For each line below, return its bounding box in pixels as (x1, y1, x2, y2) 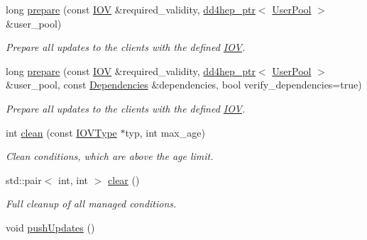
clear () (108, 172, 140, 187)
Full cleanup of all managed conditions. (6, 196, 177, 211)
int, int (58, 172, 89, 187)
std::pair (6, 172, 42, 187)
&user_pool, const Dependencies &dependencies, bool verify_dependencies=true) (6, 77, 362, 92)
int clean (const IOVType (6, 125, 117, 139)
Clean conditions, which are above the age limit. (6, 149, 214, 164)
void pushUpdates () (6, 219, 95, 234)
